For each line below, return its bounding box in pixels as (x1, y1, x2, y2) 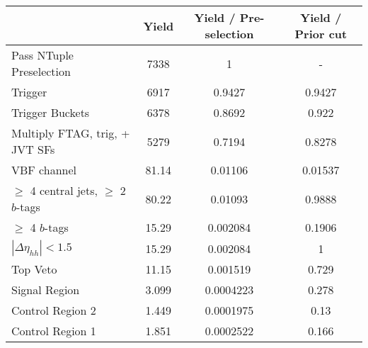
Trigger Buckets (11, 104, 90, 120)
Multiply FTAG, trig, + (11, 125, 130, 141)
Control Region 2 (11, 302, 96, 318)
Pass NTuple (11, 47, 74, 63)
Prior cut (294, 26, 347, 42)
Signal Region (11, 281, 80, 298)
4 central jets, (30, 182, 98, 198)
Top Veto (11, 261, 57, 277)
